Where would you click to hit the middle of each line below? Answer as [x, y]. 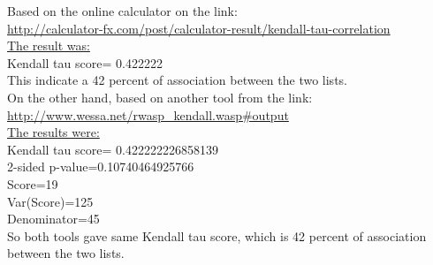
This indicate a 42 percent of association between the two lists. [177, 80]
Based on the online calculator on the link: [122, 11]
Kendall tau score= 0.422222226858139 [113, 149]
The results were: [53, 132]
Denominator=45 [53, 219]
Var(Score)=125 [50, 201]
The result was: [49, 45]
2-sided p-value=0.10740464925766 [101, 167]
